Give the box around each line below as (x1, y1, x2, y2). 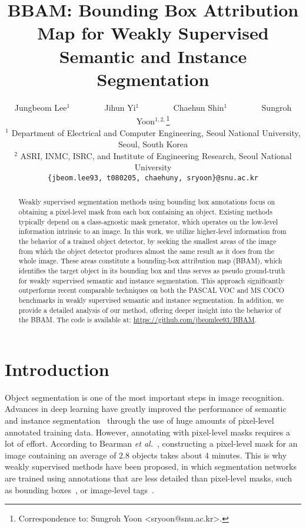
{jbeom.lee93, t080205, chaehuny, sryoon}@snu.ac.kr (48, 173, 258, 182)
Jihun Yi (104, 101, 136, 113)
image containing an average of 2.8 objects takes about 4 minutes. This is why (5, 448, 287, 461)
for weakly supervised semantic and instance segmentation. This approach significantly (18, 275, 284, 285)
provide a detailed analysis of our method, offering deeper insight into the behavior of (18, 305, 281, 315)
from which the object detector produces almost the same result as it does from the (18, 246, 274, 256)
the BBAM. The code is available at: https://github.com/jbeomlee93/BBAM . (18, 315, 257, 325)
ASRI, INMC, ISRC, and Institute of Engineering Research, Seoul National (20, 149, 292, 161)
